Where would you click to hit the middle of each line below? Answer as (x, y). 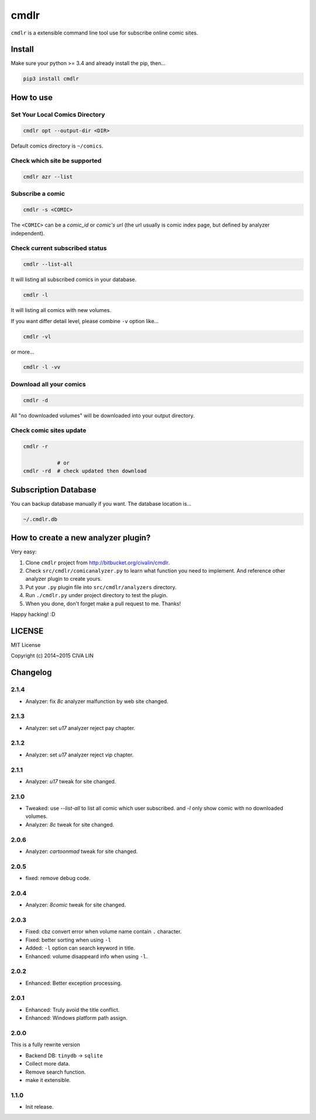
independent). (28, 233)
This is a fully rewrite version (45, 1044)
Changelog (31, 672)
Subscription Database (54, 490)
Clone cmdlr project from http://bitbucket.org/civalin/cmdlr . (97, 563)
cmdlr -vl (37, 336)
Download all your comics (48, 384)
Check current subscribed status (59, 248)
